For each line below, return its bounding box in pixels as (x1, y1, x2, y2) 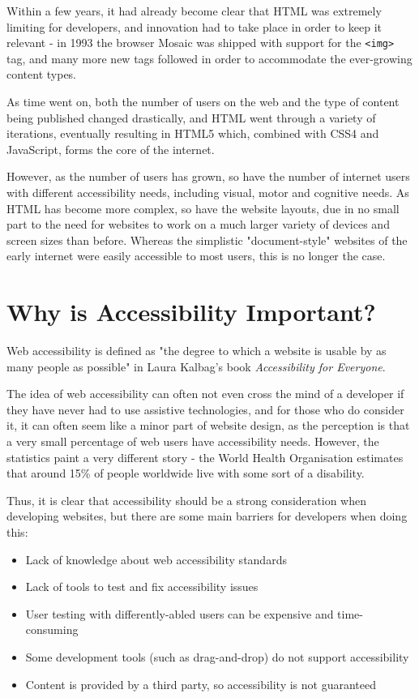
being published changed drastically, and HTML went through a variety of (6, 109, 376, 126)
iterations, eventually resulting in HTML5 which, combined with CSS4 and (6, 125, 379, 142)
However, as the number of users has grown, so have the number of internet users (6, 168, 410, 185)
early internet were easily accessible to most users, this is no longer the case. (6, 247, 386, 264)
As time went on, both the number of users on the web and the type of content (6, 93, 400, 110)
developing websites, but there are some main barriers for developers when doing (6, 507, 408, 525)
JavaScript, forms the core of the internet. (6, 140, 215, 157)
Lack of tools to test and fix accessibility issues (25, 578, 259, 595)
